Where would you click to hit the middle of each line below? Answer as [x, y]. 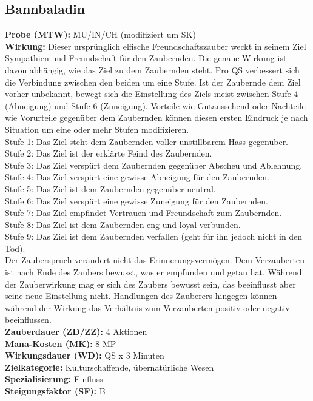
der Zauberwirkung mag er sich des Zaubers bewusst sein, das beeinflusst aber [150, 284]
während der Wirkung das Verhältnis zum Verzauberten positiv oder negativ [147, 307]
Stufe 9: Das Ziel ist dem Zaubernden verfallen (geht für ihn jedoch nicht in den [154, 236]
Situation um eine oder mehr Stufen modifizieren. [97, 129]
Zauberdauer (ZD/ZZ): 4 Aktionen [76, 332]
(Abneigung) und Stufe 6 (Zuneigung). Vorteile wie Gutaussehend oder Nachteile [155, 105]
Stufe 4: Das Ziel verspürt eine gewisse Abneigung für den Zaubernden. [137, 177]
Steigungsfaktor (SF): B [55, 391]
